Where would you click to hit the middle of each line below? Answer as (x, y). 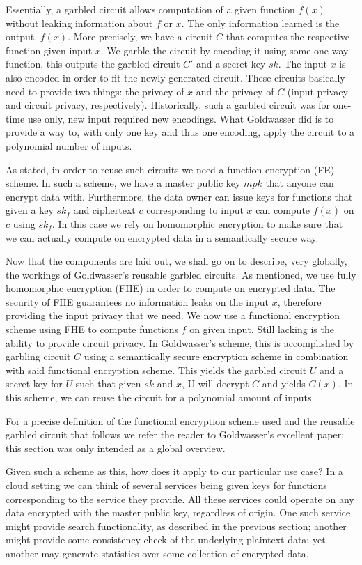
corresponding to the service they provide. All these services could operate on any (180, 498)
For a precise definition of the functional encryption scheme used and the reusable (180, 420)
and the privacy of (235, 91)
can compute (283, 210)
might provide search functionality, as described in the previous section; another (176, 526)
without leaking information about (79, 23)
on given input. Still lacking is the (262, 329)
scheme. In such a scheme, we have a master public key (123, 183)
